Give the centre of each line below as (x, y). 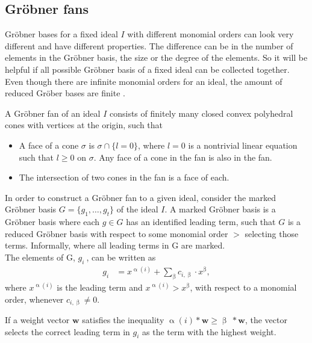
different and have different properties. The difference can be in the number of (149, 45)
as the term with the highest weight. (209, 331)
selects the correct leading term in (67, 331)
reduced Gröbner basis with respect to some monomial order (117, 233)
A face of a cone (49, 145)
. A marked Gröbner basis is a (220, 209)
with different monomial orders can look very (211, 34)
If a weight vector (37, 320)
